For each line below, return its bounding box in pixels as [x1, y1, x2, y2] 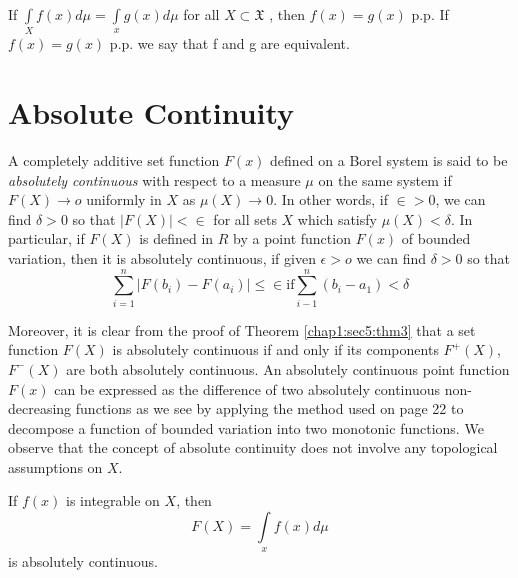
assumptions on [8, 456, 103, 477]
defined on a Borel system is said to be [270, 150, 508, 171]
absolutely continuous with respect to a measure [8, 169, 301, 190]
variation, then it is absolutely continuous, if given [8, 248, 316, 269]
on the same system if [318, 169, 452, 190]
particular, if [8, 228, 85, 249]
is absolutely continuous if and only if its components [112, 339, 439, 360]
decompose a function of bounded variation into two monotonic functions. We [8, 417, 484, 438]
